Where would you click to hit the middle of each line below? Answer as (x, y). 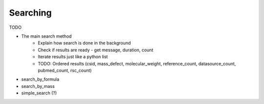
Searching (30, 13)
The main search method (46, 36)
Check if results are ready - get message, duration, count (96, 50)
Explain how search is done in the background (84, 43)
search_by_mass (38, 86)
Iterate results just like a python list (73, 57)
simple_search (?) (39, 93)
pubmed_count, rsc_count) (65, 70)
